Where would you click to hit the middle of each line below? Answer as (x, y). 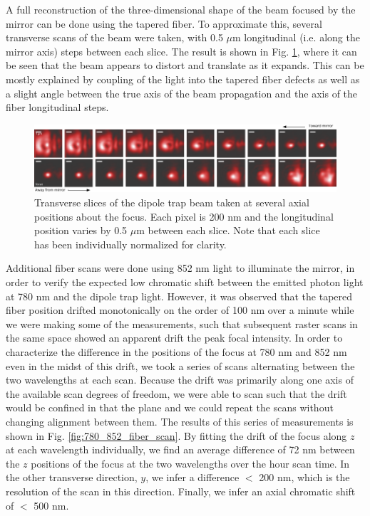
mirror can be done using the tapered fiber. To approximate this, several (164, 23)
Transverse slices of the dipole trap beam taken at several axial (172, 202)
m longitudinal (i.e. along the (296, 37)
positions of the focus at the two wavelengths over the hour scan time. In (190, 463)
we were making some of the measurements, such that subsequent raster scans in (182, 323)
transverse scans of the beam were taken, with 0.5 (114, 37)
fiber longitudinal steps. (57, 107)
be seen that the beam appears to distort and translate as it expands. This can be (185, 65)
